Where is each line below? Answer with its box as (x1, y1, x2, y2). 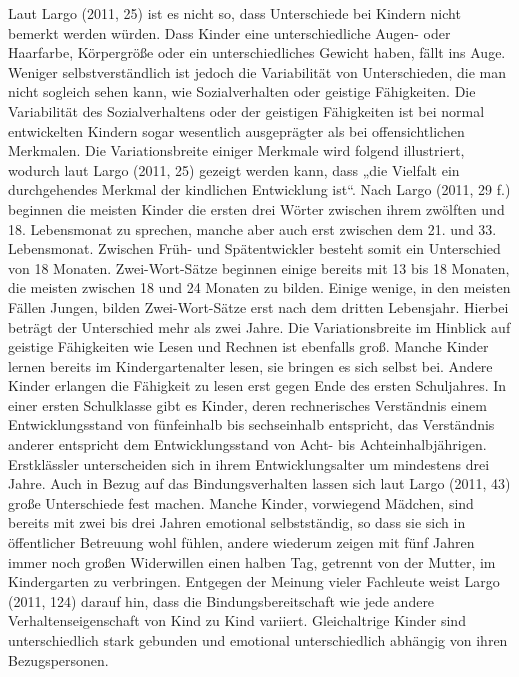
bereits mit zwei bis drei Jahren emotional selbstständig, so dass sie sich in (8, 512, 466, 533)
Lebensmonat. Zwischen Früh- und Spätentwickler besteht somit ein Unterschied (8, 238, 501, 259)
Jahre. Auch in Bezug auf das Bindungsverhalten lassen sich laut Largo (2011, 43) (8, 473, 511, 494)
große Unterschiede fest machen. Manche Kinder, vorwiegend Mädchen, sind (8, 492, 474, 513)
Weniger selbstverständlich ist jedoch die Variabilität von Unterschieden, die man (8, 61, 506, 82)
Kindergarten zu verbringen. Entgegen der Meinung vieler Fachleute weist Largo (8, 571, 500, 592)
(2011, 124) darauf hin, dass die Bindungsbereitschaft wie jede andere (8, 590, 435, 611)
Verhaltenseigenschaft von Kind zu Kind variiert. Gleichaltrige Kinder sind (8, 610, 466, 631)
